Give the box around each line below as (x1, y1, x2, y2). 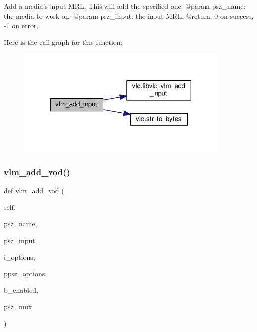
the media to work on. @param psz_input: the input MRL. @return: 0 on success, (4, 10, 254, 21)
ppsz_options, (4, 268, 47, 279)
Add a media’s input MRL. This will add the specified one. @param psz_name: (4, 1, 246, 11)
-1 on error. (4, 20, 39, 31)
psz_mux (4, 301, 32, 312)
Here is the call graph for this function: (4, 37, 123, 47)
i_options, (4, 251, 35, 262)
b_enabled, (4, 285, 38, 295)
